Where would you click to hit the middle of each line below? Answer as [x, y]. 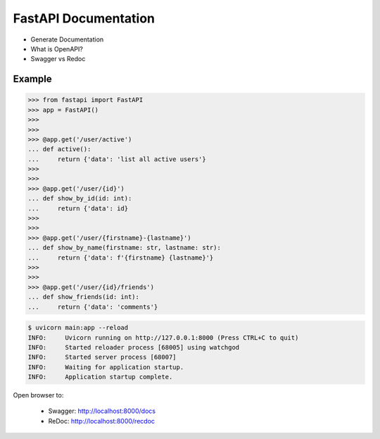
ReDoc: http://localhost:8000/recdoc [101, 421]
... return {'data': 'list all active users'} [117, 159]
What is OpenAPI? [57, 49]
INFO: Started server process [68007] [102, 357]
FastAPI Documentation [84, 18]
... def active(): [59, 149]
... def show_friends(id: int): [84, 297]
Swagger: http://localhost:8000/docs [102, 411]
